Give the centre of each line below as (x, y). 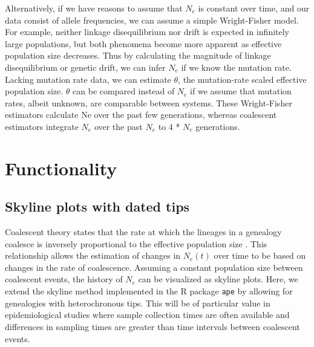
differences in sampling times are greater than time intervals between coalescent (152, 326)
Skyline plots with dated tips (97, 206)
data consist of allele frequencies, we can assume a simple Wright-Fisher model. (152, 20)
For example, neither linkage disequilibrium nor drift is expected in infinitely (147, 32)
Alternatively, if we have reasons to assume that (94, 8)
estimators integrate (42, 126)
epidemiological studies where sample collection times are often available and (147, 315)
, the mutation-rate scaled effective (242, 79)
